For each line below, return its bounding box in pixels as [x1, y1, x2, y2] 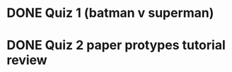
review [6, 52, 47, 68]
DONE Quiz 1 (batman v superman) [6, 5, 214, 21]
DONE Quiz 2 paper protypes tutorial [6, 37, 226, 54]
